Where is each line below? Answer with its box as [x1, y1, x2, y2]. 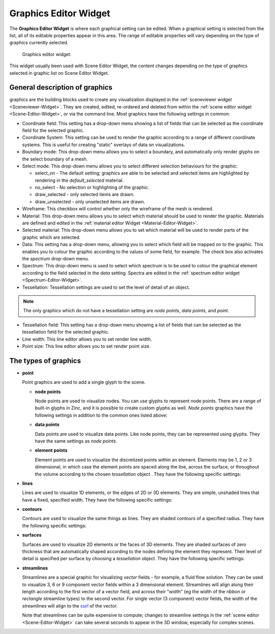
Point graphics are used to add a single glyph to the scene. [22, 379, 146, 385]
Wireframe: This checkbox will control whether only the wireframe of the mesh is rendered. [22, 206, 214, 212]
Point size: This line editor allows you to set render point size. [22, 343, 151, 349]
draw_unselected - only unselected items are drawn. [35, 199, 145, 205]
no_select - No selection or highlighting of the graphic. [35, 184, 150, 190]
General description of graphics [9, 83, 113, 92]
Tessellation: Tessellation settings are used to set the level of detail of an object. [22, 284, 190, 290]
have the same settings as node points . [35, 438, 117, 444]
